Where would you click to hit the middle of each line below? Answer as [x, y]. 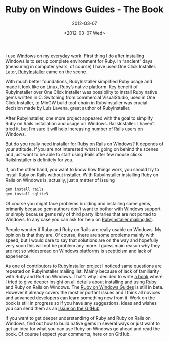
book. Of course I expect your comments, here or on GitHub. [68, 334]
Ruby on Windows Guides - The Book [84, 9]
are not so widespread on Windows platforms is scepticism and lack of [78, 251]
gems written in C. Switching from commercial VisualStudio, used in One [80, 97]
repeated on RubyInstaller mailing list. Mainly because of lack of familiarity [82, 271]
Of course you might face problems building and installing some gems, [78, 203]
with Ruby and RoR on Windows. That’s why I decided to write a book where [84, 276]
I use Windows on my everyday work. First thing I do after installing [75, 56]
